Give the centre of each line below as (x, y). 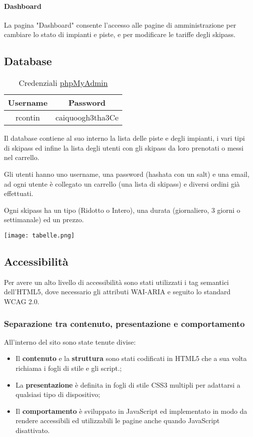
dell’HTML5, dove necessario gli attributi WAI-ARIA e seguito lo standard (117, 292)
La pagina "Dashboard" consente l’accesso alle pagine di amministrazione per (120, 24)
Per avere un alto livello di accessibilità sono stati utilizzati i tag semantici (117, 282)
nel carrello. (22, 157)
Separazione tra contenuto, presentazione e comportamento (125, 323)
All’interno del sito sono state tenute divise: (70, 341)
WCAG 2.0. (22, 301)
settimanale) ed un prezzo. (44, 219)
